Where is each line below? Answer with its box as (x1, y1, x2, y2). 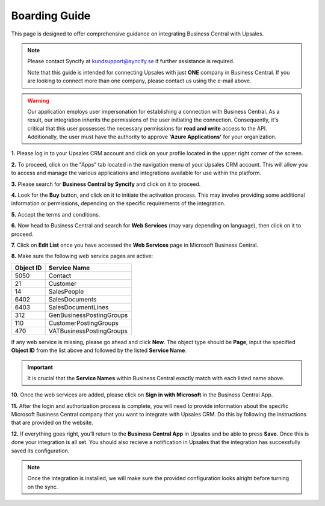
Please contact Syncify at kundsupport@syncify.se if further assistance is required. (27, 58, 235, 65)
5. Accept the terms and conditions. (11, 211, 101, 218)
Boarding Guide (11, 9, 91, 22)
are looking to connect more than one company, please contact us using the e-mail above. (27, 77, 252, 84)
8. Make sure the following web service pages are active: (11, 253, 153, 260)
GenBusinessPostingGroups (48, 310, 128, 319)
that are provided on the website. (11, 419, 93, 427)
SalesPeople (48, 287, 84, 295)
